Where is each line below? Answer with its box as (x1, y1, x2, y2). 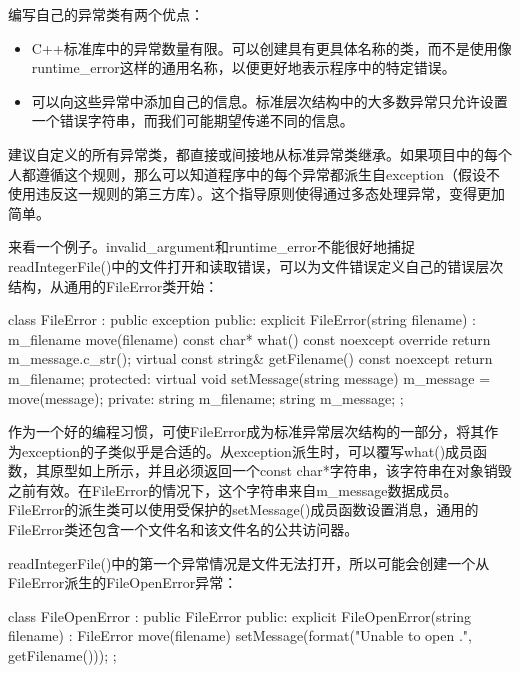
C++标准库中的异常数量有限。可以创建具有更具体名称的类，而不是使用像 (31, 37, 512, 58)
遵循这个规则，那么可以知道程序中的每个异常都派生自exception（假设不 (35, 163, 500, 184)
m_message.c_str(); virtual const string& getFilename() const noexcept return (8, 348, 493, 369)
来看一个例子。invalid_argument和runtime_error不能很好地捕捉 (8, 236, 416, 257)
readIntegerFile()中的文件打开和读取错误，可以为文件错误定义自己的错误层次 (8, 255, 504, 276)
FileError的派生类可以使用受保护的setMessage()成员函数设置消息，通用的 (8, 499, 479, 520)
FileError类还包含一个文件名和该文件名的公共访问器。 (8, 519, 359, 540)
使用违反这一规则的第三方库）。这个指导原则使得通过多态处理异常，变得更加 (8, 183, 505, 204)
